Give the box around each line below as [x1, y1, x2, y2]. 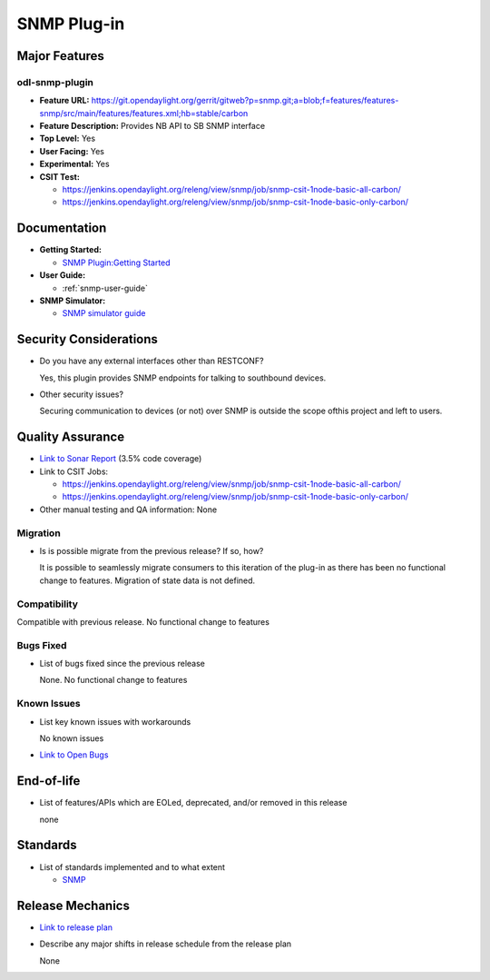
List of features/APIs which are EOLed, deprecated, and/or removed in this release [39, 797, 348, 808]
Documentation [16, 221, 107, 236]
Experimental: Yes [39, 159, 110, 170]
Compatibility [16, 598, 79, 610]
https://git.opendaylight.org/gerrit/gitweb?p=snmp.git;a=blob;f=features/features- [91, 95, 399, 106]
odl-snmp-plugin [16, 75, 94, 88]
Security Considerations [16, 332, 159, 347]
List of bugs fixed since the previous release [39, 658, 206, 669]
